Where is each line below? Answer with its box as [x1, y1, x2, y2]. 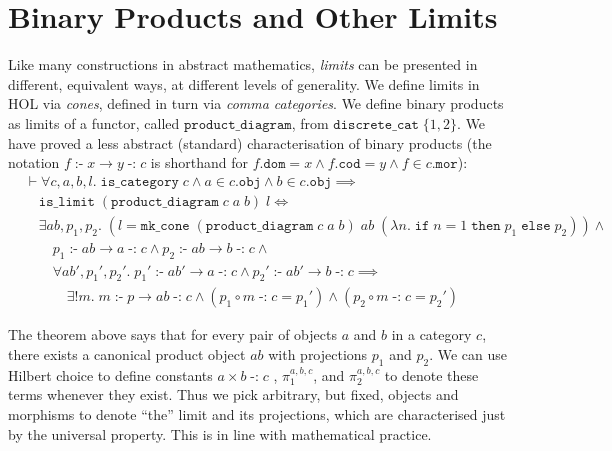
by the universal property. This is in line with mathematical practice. [8, 423, 432, 444]
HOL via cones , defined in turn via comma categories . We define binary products [8, 93, 504, 114]
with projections [268, 344, 368, 365]
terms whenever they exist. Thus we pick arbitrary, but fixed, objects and [8, 384, 459, 405]
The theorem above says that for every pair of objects [8, 324, 337, 345]
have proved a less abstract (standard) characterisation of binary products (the [8, 132, 492, 153]
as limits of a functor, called [8, 112, 180, 133]
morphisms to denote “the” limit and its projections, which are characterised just [8, 404, 506, 425]
